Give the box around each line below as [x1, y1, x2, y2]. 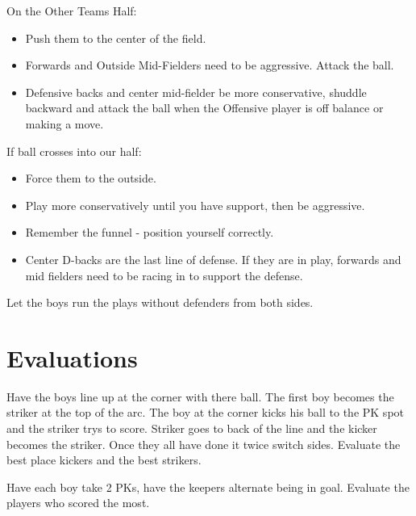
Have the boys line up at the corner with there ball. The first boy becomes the [6, 388, 394, 405]
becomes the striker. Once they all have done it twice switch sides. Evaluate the [6, 435, 401, 452]
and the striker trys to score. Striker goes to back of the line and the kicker [6, 420, 377, 437]
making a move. [25, 115, 104, 132]
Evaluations [6, 341, 138, 374]
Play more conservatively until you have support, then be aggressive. [25, 196, 365, 213]
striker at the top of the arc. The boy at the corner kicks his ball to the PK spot [6, 404, 405, 421]
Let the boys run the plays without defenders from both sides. [6, 294, 314, 311]
